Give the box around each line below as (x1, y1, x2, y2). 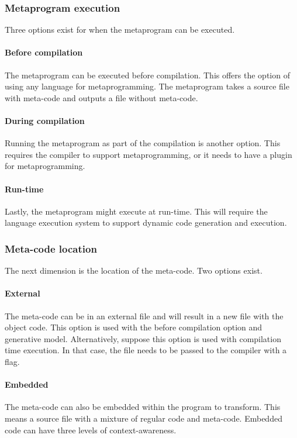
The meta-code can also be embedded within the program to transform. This (5, 401, 281, 413)
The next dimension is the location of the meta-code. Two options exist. (5, 264, 263, 277)
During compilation (5, 114, 85, 126)
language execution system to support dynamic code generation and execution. (5, 216, 287, 229)
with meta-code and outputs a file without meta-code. (5, 91, 198, 104)
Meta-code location (5, 241, 97, 256)
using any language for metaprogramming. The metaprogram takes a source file (5, 80, 289, 92)
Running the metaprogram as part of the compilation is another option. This (5, 137, 281, 149)
